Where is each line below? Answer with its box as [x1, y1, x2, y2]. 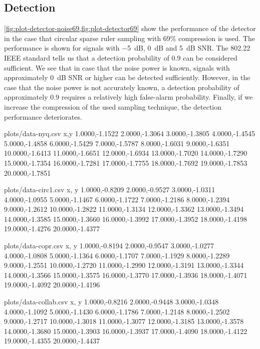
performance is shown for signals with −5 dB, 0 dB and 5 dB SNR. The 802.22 [4, 43, 250, 53]
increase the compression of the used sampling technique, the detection [4, 101, 222, 112]
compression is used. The [178, 33, 255, 43]
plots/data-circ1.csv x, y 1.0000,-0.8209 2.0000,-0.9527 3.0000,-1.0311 [4, 184, 215, 195]
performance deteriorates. [4, 111, 82, 122]
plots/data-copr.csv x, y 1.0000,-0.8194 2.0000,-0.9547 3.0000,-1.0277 [4, 240, 214, 251]
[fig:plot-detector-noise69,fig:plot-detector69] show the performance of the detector [4, 23, 256, 34]
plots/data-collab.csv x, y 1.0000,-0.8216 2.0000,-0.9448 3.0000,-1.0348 [4, 296, 219, 307]
